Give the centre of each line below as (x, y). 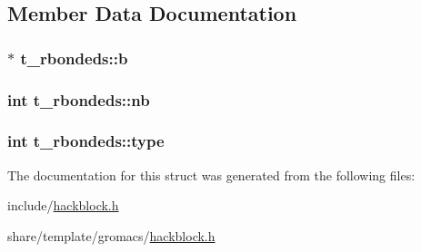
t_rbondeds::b (74, 58)
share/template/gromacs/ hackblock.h (111, 235)
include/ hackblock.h (63, 205)
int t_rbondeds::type (86, 141)
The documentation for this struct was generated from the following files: (211, 174)
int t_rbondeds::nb (79, 99)
